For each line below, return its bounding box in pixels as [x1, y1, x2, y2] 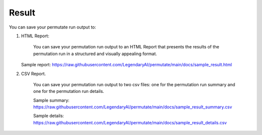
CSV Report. [21, 71, 46, 76]
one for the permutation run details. [33, 89, 104, 94]
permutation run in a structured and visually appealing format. [33, 51, 157, 57]
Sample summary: [33, 97, 70, 103]
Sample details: [33, 113, 64, 119]
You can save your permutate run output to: [9, 24, 97, 30]
